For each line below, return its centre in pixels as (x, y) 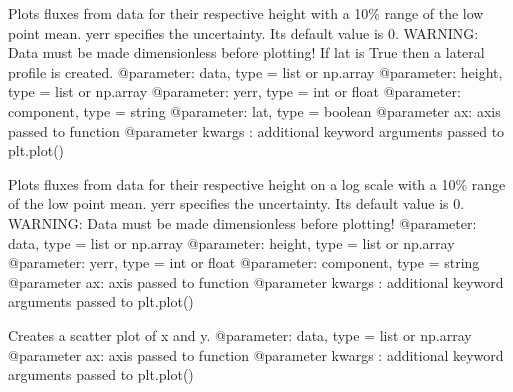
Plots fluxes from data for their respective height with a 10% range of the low (246, 13)
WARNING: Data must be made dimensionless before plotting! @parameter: (242, 222)
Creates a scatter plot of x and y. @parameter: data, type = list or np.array (240, 334)
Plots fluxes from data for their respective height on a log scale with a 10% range (257, 183)
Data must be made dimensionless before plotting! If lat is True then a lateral (246, 52)
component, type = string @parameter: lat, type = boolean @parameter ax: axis (254, 110)
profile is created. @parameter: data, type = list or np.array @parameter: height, (255, 71)
